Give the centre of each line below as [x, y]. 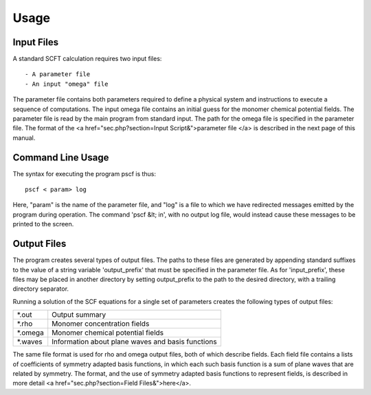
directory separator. [41, 289]
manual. [24, 138]
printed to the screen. [43, 224]
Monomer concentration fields [101, 324]
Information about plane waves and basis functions [134, 342]
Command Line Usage [61, 157]
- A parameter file [58, 74]
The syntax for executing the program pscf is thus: [85, 173]
